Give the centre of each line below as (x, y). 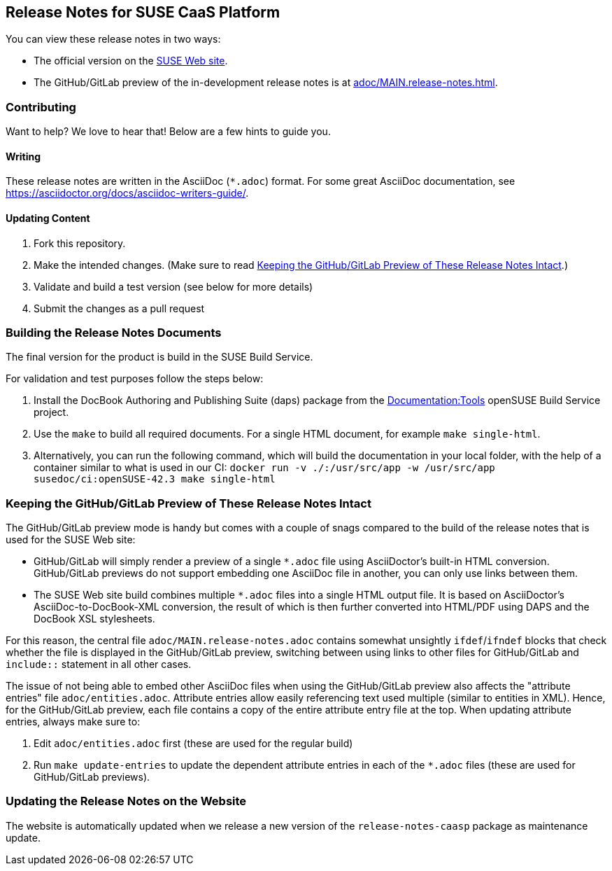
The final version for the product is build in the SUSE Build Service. (159, 357)
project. (51, 412)
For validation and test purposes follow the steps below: (135, 379)
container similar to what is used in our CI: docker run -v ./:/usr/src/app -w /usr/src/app (264, 468)
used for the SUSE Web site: (71, 540)
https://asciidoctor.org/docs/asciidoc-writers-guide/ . (127, 193)
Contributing (41, 107)
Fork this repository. (80, 243)
